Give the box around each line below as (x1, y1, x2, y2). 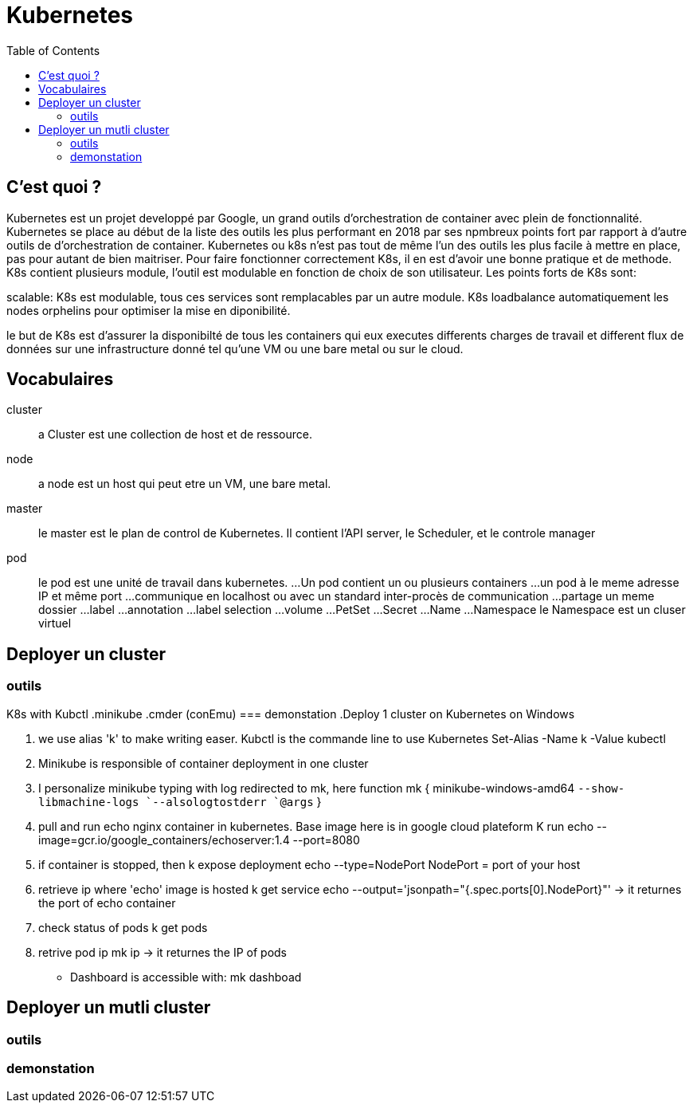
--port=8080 (292, 832, 360, 847)
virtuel (38, 616, 72, 631)
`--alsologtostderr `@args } (145, 794, 322, 808)
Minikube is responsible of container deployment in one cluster (38, 756, 369, 770)
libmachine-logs (38, 795, 139, 808)
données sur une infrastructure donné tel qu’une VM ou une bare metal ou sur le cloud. (6, 341, 464, 356)
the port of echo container (38, 895, 176, 910)
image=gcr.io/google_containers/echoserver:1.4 (38, 832, 290, 847)
